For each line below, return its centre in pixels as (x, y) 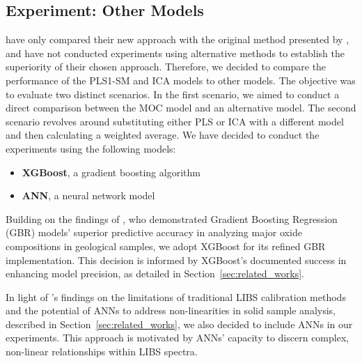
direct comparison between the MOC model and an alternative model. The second (181, 108)
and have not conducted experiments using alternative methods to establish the (175, 53)
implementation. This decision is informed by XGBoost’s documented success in (176, 260)
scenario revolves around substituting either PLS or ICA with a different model (175, 121)
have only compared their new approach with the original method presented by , (178, 39)
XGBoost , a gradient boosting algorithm (111, 172)
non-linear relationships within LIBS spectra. (102, 352)
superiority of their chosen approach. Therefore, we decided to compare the (166, 67)
